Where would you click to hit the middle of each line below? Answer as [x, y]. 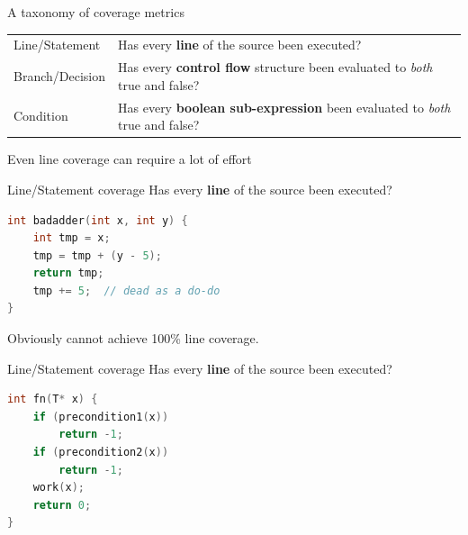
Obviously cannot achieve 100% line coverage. [133, 338]
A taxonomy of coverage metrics [96, 12]
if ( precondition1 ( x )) [101, 417]
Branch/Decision [60, 75]
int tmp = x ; [72, 238]
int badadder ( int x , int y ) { [98, 220]
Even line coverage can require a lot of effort [130, 159]
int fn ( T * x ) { [53, 399]
